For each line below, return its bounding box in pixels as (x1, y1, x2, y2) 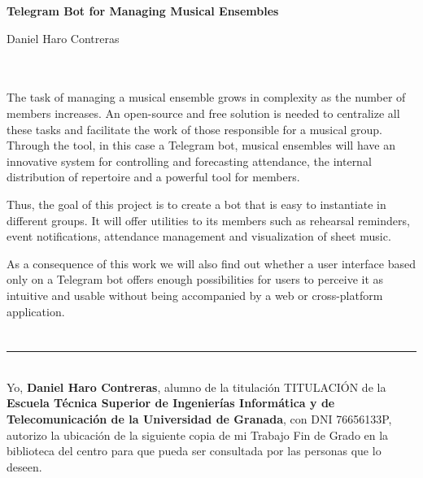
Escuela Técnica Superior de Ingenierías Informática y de (7, 394, 335, 411)
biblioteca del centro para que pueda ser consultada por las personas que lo (7, 442, 382, 459)
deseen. (7, 458, 42, 475)
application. (7, 302, 65, 319)
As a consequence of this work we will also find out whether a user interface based (7, 254, 416, 272)
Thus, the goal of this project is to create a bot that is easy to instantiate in (7, 195, 386, 212)
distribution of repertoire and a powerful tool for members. (7, 168, 300, 185)
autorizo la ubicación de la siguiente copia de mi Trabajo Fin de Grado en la (7, 426, 389, 443)
